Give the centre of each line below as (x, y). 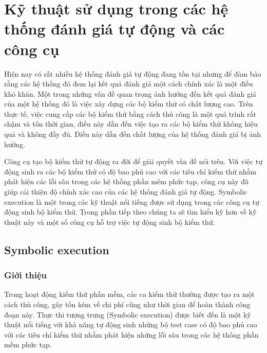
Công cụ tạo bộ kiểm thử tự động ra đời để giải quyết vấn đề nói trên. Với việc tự (133, 161)
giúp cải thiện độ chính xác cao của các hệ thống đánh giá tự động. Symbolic (126, 192)
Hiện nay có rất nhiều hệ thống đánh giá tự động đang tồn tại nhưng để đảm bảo (133, 73)
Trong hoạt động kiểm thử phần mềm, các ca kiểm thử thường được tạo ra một (129, 294)
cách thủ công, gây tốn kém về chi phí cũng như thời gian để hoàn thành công (127, 304)
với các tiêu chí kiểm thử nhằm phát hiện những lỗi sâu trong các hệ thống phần (131, 334)
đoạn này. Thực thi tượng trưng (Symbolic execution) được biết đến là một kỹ (128, 314)
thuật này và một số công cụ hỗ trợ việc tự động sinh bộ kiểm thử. (110, 222)
